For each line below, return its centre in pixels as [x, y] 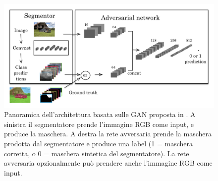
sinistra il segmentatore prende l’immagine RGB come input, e [99, 124]
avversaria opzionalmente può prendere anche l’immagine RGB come [108, 163]
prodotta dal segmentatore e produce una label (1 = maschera [99, 144]
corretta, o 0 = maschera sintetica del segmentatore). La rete [97, 153]
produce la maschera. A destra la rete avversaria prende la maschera [108, 134]
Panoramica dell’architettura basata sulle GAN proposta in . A [100, 114]
